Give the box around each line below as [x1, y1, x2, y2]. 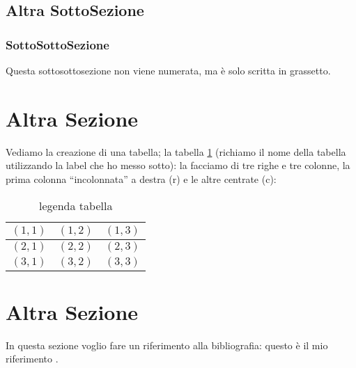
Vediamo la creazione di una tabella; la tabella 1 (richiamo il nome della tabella [6, 144, 346, 159]
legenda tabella [39, 197, 113, 214]
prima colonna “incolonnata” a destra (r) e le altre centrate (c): [6, 171, 277, 186]
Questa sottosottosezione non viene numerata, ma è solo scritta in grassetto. [6, 63, 331, 77]
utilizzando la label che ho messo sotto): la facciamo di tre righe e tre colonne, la [6, 158, 350, 173]
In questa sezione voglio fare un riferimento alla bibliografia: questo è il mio [6, 337, 328, 352]
